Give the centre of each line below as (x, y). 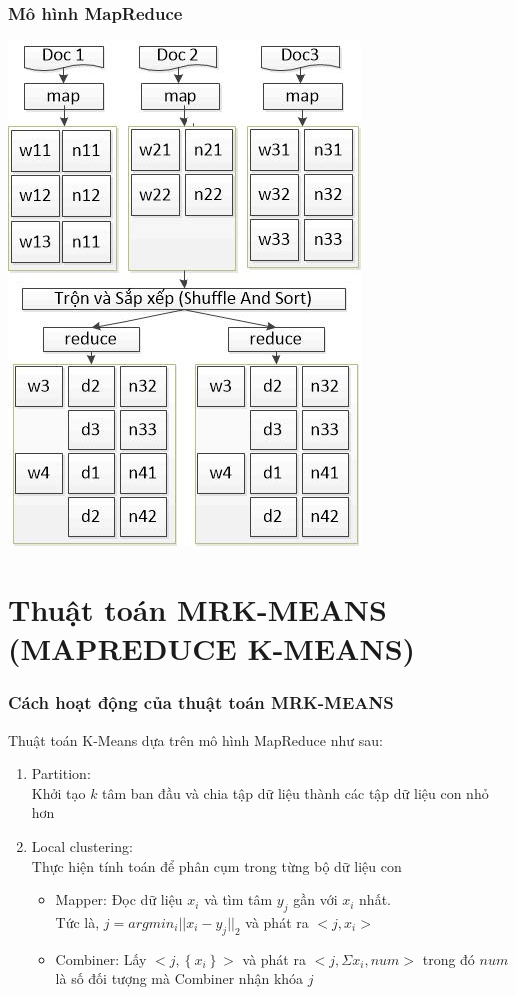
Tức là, (77, 921)
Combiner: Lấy (101, 958)
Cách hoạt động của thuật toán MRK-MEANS (201, 702)
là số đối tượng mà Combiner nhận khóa (179, 978)
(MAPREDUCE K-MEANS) (212, 648)
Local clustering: (82, 845)
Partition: (61, 773)
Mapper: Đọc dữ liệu (119, 899)
